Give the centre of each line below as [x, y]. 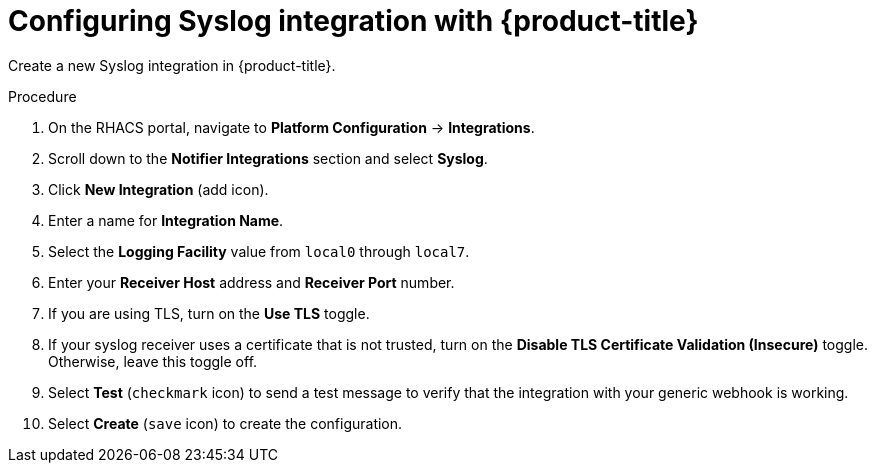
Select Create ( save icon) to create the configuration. [225, 423]
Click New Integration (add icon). [158, 189]
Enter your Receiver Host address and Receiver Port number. [251, 282]
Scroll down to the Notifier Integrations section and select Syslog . [268, 158]
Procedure [42, 96]
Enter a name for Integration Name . [166, 220]
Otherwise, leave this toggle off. [153, 361]
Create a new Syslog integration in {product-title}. [172, 65]
